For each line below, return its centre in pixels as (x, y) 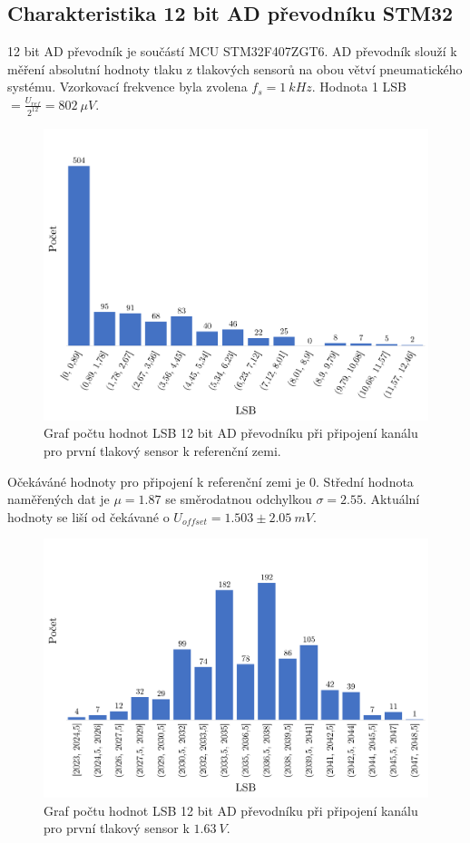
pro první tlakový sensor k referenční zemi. (162, 451)
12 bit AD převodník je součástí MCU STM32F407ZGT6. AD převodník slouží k (232, 51)
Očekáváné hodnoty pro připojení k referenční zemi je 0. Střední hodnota (211, 481)
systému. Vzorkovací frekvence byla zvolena (127, 87)
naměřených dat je (59, 499)
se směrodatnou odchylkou (239, 499)
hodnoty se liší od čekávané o (88, 516)
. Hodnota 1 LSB (359, 87)
